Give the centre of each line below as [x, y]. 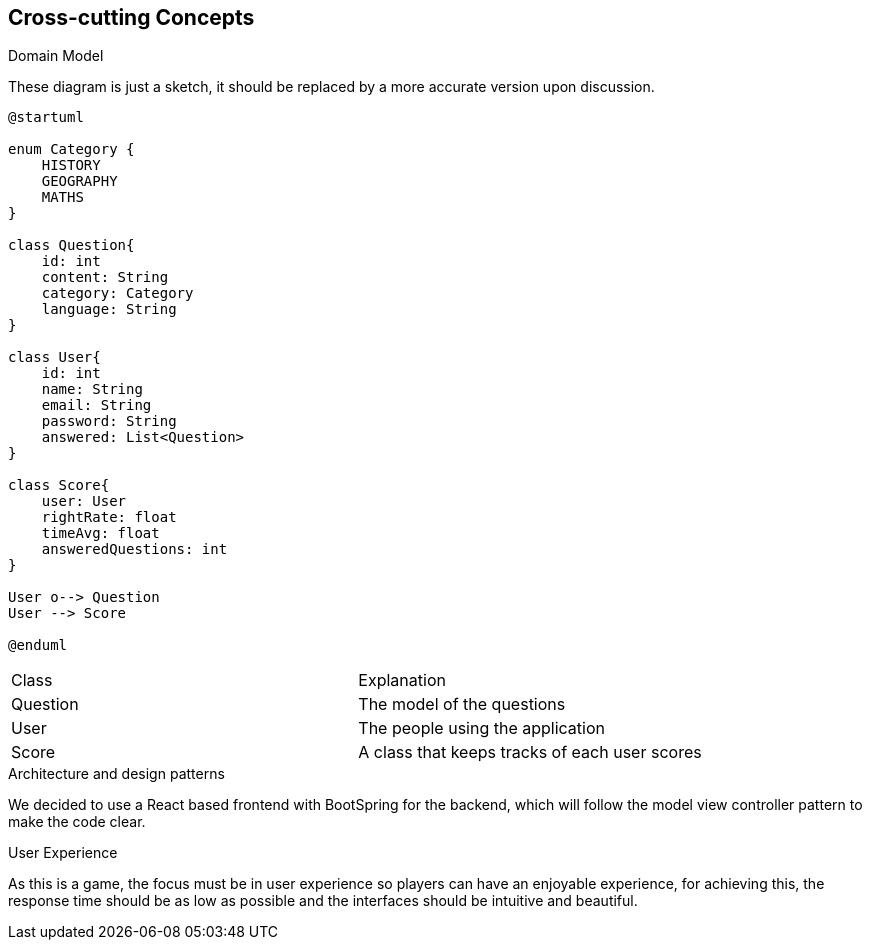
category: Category [117, 293]
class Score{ [59, 485]
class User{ [54, 357]
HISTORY [71, 165]
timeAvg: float [100, 533]
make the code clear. [77, 822]
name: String [92, 389]
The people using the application [481, 728]
